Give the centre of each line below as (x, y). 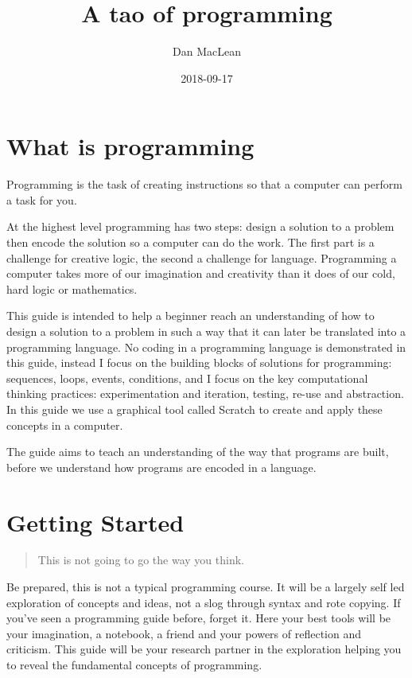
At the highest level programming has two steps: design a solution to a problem (200, 226)
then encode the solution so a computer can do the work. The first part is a (190, 242)
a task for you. (42, 199)
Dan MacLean (207, 51)
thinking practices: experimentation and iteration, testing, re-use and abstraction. (205, 394)
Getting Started (95, 522)
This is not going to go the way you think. (141, 560)
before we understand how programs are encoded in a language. (161, 467)
